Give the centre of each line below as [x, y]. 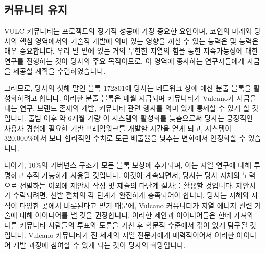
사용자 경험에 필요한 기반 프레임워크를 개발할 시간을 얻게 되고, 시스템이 [118, 128]
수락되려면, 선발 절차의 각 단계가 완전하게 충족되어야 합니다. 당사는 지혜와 [131, 195]
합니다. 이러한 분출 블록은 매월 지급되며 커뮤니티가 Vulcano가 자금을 [148, 98]
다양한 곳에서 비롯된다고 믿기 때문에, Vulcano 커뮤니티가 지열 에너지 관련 [136, 205]
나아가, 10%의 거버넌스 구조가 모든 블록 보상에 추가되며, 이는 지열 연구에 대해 [128, 165]
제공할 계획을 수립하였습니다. [59, 71]
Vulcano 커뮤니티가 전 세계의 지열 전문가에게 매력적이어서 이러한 [131, 235]
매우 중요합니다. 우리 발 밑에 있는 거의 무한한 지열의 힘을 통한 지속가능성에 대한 [131, 51]
